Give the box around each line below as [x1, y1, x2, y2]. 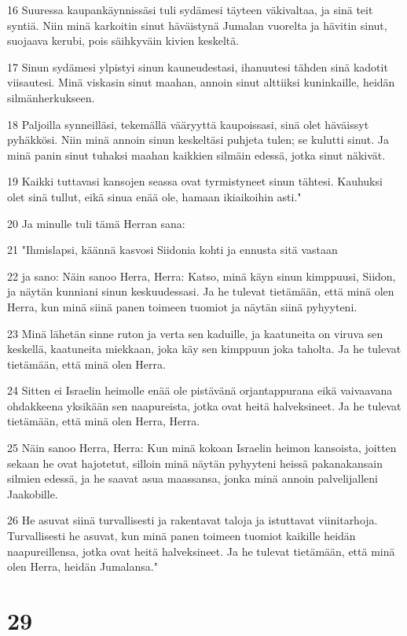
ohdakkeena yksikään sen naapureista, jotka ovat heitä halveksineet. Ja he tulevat [7, 397, 401, 414]
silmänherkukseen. [7, 89, 95, 105]
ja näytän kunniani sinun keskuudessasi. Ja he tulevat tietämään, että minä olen [7, 283, 394, 300]
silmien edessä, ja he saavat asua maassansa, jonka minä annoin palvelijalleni [7, 470, 378, 487]
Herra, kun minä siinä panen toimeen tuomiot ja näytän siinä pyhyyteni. [7, 298, 357, 314]
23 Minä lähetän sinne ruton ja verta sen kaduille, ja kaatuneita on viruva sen [7, 325, 383, 341]
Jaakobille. [7, 485, 58, 502]
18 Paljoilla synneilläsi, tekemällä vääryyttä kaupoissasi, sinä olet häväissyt [7, 116, 369, 132]
